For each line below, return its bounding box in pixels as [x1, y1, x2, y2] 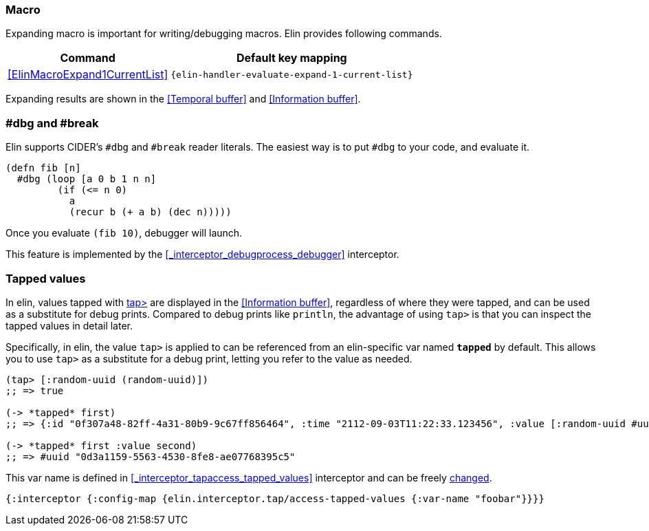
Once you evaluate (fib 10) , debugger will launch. [5, 227, 243, 239]
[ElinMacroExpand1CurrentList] [8, 67, 168, 82]
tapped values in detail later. [5, 319, 133, 332]
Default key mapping [236, 51, 347, 65]
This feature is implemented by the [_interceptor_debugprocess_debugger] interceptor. [5, 248, 399, 261]
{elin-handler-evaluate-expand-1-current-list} [170, 69, 413, 80]
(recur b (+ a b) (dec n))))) [69, 206, 232, 218]
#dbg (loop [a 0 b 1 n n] [16, 173, 157, 185]
